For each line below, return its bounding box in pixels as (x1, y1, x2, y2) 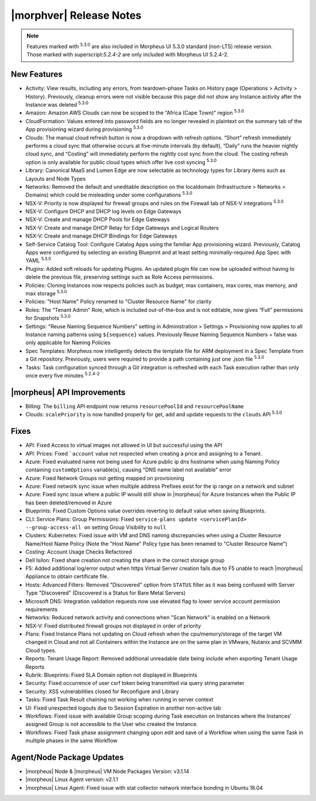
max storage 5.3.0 (25, 289, 67, 297)
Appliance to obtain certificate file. (25, 573, 109, 580)
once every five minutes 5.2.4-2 (25, 371, 100, 379)
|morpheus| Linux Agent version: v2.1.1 (25, 776, 118, 783)
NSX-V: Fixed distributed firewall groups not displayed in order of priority (25, 622, 201, 629)
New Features (11, 69, 63, 79)
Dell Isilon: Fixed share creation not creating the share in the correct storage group (25, 556, 225, 564)
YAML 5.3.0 (25, 256, 51, 264)
